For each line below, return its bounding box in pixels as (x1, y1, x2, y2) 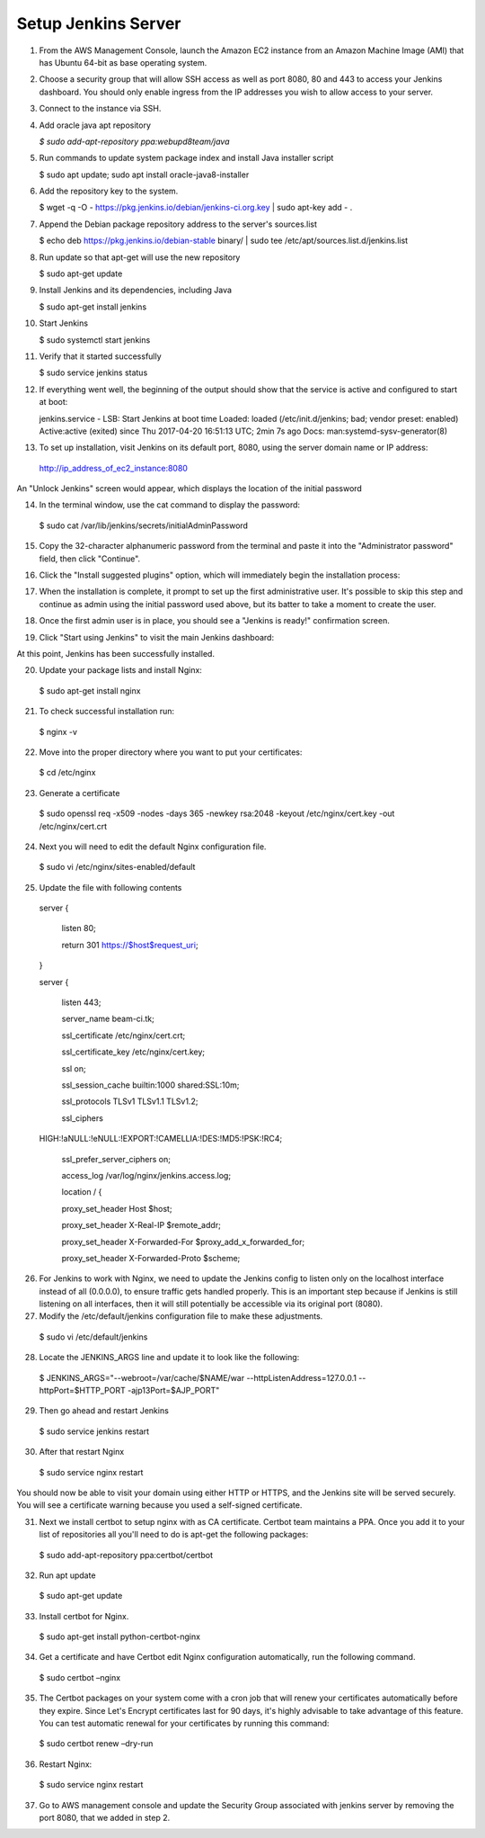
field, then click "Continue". (39, 553, 141, 564)
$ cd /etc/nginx (39, 767, 96, 778)
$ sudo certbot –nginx (39, 1672, 121, 1682)
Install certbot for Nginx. (39, 1610, 129, 1621)
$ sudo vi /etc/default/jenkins (39, 1331, 148, 1342)
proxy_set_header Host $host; (61, 1203, 172, 1214)
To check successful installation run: (39, 706, 175, 717)
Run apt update (39, 1570, 96, 1581)
